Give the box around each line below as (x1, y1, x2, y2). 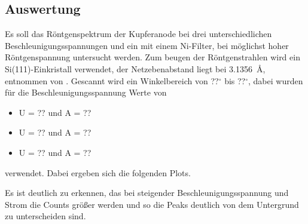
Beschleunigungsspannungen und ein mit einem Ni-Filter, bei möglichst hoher (5, 39, 289, 51)
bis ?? (224, 74, 246, 87)
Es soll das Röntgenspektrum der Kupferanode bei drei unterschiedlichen (5, 27, 272, 40)
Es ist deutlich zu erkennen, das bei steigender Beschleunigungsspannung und (5, 186, 289, 199)
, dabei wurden (248, 74, 303, 87)
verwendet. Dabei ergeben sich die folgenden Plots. (5, 166, 191, 179)
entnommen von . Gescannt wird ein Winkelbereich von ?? (5, 74, 219, 87)
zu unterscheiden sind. (5, 210, 86, 222)
